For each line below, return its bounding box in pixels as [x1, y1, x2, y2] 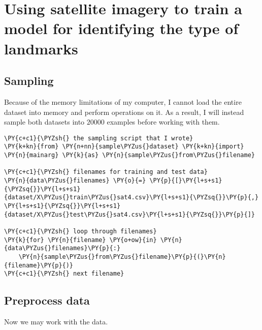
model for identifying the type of [4, 18, 239, 39]
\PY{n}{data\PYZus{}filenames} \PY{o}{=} [4, 177, 146, 185]
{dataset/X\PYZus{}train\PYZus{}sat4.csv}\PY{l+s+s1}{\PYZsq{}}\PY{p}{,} [4, 194, 259, 201]
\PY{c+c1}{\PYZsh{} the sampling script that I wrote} [4, 134, 193, 142]
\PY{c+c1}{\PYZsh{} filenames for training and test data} [4, 168, 208, 176]
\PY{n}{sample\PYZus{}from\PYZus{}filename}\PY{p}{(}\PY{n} [18, 253, 226, 260]
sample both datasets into [4, 116, 85, 127]
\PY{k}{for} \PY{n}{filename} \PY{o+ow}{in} [4, 236, 157, 244]
